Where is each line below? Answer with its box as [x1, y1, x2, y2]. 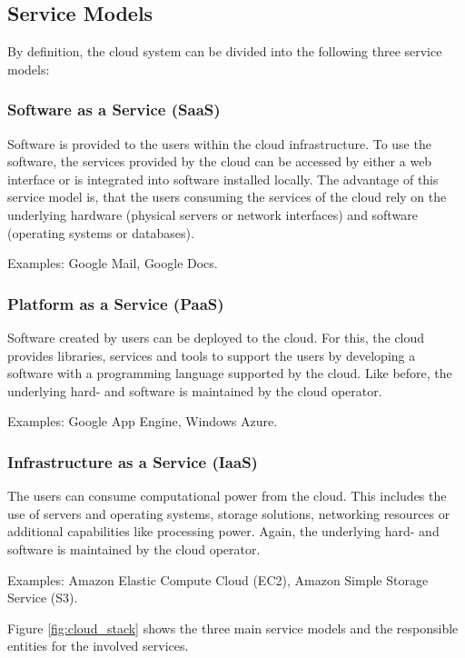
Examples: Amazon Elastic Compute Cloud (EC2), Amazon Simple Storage [7, 570, 429, 589]
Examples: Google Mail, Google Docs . [7, 254, 218, 273]
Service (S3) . [7, 588, 78, 607]
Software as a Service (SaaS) [7, 98, 221, 121]
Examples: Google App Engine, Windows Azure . [7, 412, 278, 431]
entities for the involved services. [7, 636, 189, 655]
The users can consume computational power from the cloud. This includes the [7, 486, 447, 505]
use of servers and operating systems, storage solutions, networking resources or [7, 503, 450, 523]
